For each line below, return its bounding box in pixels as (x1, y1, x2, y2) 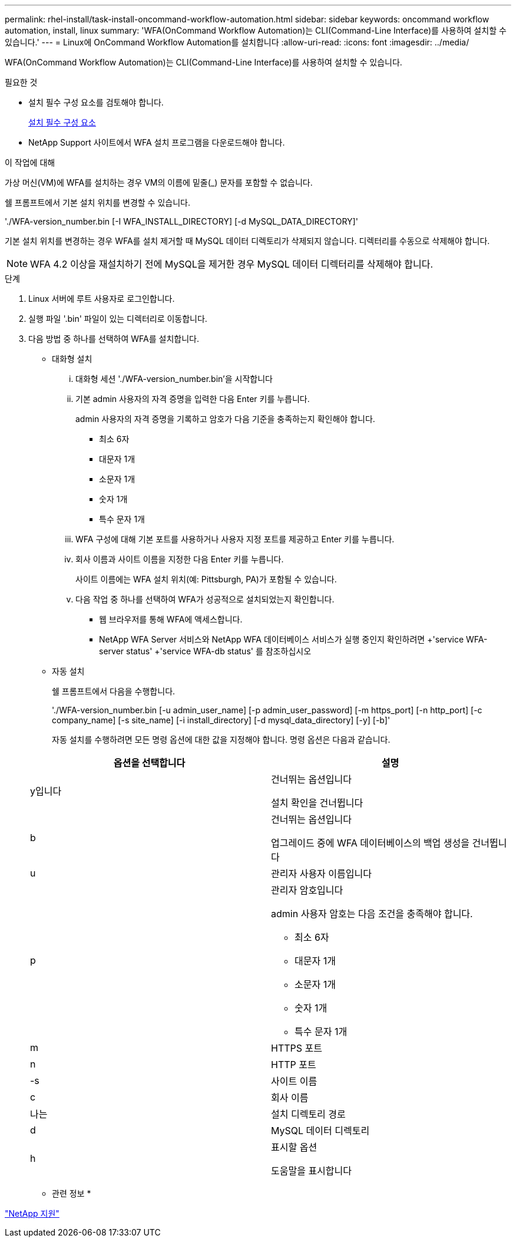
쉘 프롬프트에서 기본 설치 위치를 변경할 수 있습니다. (5, 197, 190, 207)
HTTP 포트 (271, 1059, 316, 1070)
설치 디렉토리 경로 (271, 1108, 346, 1120)
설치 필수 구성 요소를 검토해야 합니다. (28, 97, 164, 107)
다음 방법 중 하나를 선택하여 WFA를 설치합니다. (28, 334, 199, 344)
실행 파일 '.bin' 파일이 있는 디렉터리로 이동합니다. (28, 314, 207, 324)
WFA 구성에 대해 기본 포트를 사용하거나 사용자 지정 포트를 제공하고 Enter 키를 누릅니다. (75, 534, 395, 544)
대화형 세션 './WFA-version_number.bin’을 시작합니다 (75, 374, 273, 384)
